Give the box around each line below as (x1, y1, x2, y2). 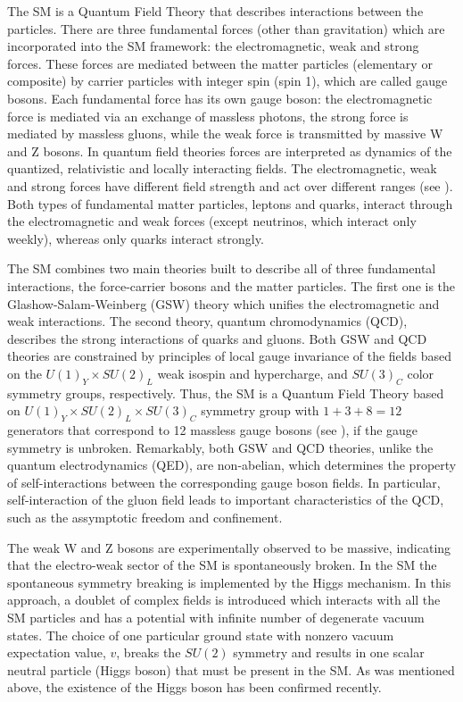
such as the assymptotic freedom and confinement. (7, 508, 283, 527)
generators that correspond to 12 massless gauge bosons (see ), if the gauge (7, 421, 418, 439)
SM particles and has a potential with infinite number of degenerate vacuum (7, 608, 425, 626)
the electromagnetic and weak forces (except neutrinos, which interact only (7, 212, 417, 230)
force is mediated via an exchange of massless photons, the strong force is (7, 106, 409, 125)
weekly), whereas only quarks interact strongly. (7, 229, 264, 247)
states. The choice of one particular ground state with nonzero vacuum (7, 625, 394, 644)
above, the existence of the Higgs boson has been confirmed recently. (7, 678, 382, 697)
